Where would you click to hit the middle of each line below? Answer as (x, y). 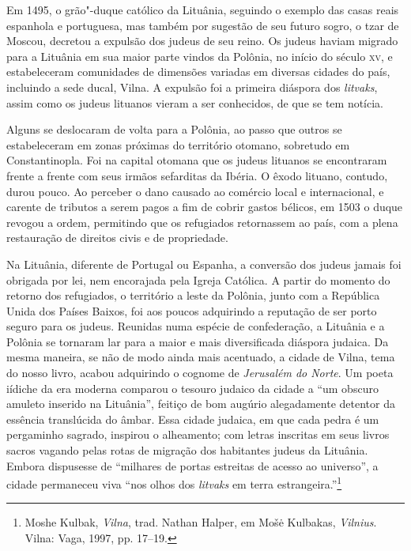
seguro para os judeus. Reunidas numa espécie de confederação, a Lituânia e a (196, 326)
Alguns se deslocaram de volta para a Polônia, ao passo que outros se (174, 129)
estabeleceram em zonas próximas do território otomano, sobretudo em (178, 144)
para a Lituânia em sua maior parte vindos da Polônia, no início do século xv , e (200, 56)
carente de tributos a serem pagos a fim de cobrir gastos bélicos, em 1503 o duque (205, 207)
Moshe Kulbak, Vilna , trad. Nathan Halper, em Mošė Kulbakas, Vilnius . (201, 522)
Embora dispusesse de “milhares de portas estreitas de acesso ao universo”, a (192, 465)
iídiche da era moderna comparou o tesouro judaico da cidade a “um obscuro (192, 388)
